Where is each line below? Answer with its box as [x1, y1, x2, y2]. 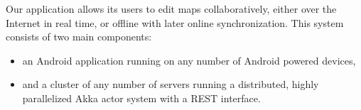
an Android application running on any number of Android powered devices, [22, 53, 356, 67]
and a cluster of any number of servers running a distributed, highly [22, 77, 319, 92]
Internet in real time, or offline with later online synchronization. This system [6, 15, 344, 30]
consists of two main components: [6, 29, 152, 44]
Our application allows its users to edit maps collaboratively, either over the [6, 1, 337, 16]
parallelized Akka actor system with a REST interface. [22, 90, 261, 105]
